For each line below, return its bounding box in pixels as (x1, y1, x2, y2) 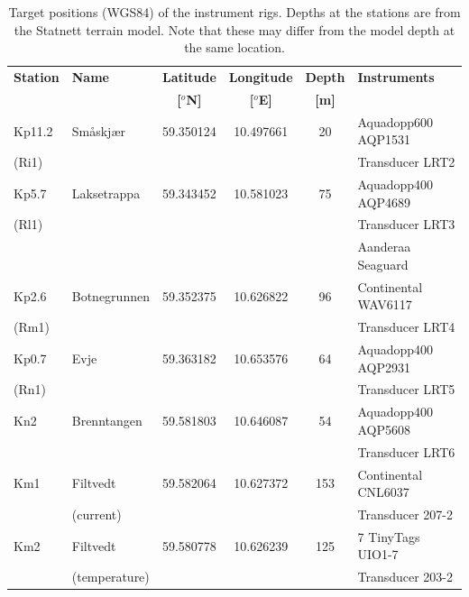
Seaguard (357, 254, 409, 273)
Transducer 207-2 (357, 505, 454, 523)
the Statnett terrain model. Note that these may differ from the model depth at (14, 20, 455, 39)
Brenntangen (71, 411, 143, 430)
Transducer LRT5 (357, 380, 455, 399)
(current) (71, 505, 122, 523)
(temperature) (71, 567, 150, 586)
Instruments (357, 68, 435, 87)
